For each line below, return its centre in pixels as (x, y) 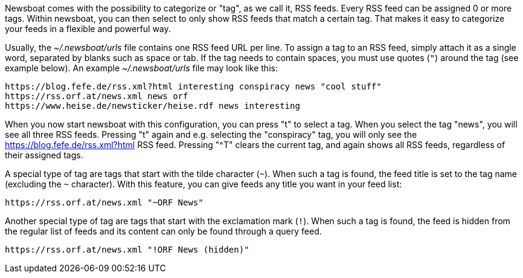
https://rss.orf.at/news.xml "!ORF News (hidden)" (127, 250)
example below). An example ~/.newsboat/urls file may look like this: (141, 68)
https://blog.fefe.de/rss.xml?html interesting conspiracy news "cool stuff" (193, 86)
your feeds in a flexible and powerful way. (88, 29)
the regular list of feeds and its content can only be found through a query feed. (163, 231)
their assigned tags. (44, 155)
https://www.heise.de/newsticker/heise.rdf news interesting (152, 106)
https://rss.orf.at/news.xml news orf (97, 96)
